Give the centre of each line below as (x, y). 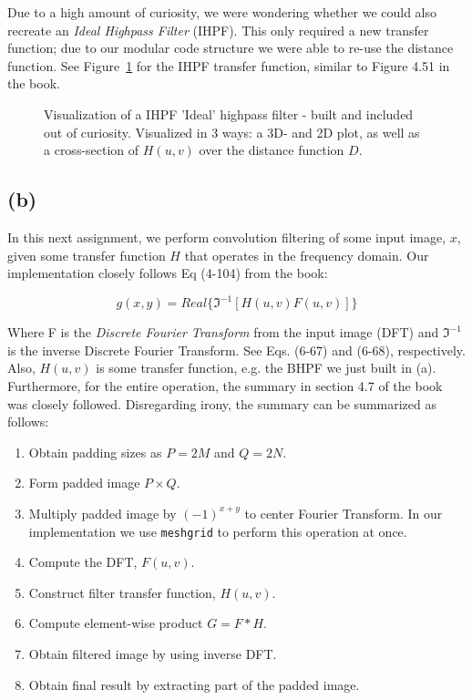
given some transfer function (87, 255)
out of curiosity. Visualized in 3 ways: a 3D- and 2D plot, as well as (232, 132)
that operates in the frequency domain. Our (307, 255)
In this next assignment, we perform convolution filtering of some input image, (227, 237)
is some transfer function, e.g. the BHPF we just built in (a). (266, 368)
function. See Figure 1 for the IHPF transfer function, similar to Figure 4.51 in (229, 65)
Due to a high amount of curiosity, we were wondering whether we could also (222, 12)
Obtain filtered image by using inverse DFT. (153, 654)
